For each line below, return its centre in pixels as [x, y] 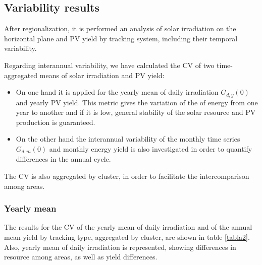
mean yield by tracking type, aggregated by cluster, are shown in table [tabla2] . [127, 237]
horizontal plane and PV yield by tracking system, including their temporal [121, 38]
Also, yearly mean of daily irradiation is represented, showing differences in [120, 247]
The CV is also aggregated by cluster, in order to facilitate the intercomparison [127, 176]
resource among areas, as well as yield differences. [81, 257]
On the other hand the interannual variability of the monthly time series [128, 139]
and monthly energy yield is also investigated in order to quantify [151, 149]
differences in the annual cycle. [63, 159]
